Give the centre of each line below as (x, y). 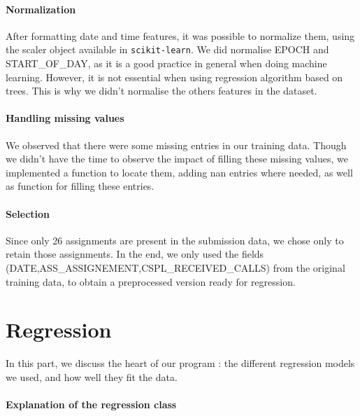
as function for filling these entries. (80, 186)
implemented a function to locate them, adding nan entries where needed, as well (179, 172)
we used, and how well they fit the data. (92, 376)
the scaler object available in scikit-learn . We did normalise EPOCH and (167, 49)
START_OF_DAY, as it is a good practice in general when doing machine (166, 63)
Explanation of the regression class (91, 404)
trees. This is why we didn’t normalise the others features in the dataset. (161, 91)
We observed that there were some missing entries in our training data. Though (176, 145)
